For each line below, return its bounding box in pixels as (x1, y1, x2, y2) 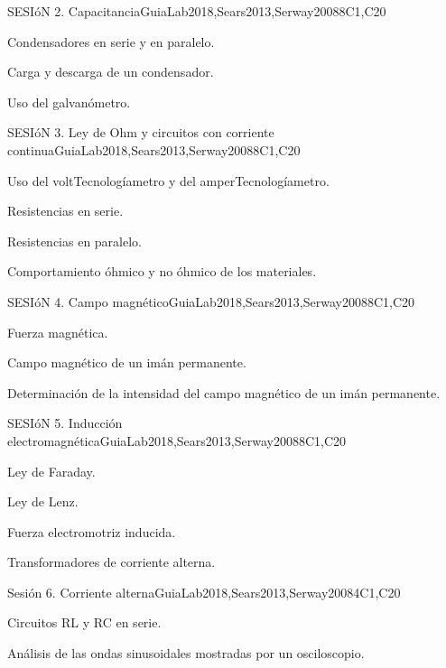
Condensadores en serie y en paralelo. (7, 32, 215, 51)
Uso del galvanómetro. (7, 92, 131, 111)
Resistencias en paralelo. (7, 231, 143, 250)
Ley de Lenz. (7, 492, 79, 511)
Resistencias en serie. (7, 201, 124, 220)
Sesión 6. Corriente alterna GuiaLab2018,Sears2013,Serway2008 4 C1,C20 (7, 582, 401, 601)
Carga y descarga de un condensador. (7, 62, 214, 81)
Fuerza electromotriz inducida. (7, 522, 176, 541)
